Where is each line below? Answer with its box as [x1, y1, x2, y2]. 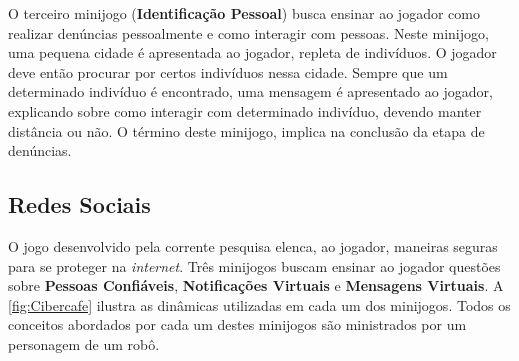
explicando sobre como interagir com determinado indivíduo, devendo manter [8, 100, 482, 121]
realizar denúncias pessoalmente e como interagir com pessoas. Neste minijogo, [8, 22, 489, 43]
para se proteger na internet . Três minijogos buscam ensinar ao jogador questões [8, 255, 501, 276]
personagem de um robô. [8, 333, 160, 354]
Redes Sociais [8, 189, 151, 220]
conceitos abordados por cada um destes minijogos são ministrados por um [8, 314, 467, 335]
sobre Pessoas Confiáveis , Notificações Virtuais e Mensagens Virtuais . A [8, 275, 504, 296]
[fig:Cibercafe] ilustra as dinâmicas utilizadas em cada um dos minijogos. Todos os [8, 294, 511, 315]
